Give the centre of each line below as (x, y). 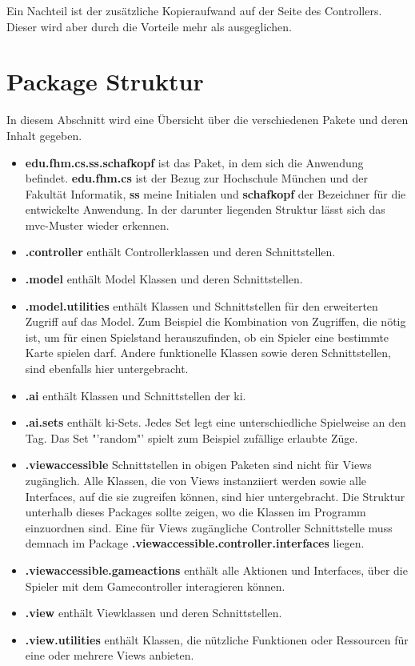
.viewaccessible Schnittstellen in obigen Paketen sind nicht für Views (198, 465)
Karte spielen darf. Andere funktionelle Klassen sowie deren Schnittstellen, (208, 353)
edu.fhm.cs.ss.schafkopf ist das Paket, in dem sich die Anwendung (194, 162)
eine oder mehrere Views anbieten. (110, 655)
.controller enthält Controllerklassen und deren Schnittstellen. (180, 252)
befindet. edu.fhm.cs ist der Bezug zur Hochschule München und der (196, 178)
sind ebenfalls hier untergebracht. (107, 369)
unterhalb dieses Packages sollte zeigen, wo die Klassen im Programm (196, 512)
